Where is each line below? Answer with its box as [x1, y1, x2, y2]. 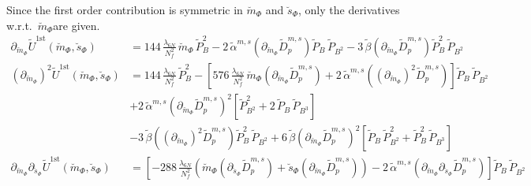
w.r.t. [6, 17, 32, 33]
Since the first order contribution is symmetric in [6, 2, 243, 17]
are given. [53, 17, 100, 33]
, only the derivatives [297, 2, 400, 17]
